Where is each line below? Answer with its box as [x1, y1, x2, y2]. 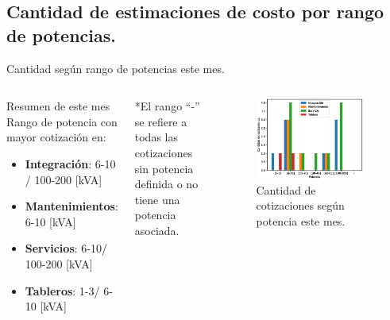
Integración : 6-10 [25, 155, 116, 172]
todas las [134, 129, 178, 145]
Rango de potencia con [6, 113, 118, 129]
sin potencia [134, 160, 194, 176]
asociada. [134, 222, 180, 238]
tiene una [134, 191, 180, 207]
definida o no [134, 175, 199, 192]
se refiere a [134, 113, 187, 129]
